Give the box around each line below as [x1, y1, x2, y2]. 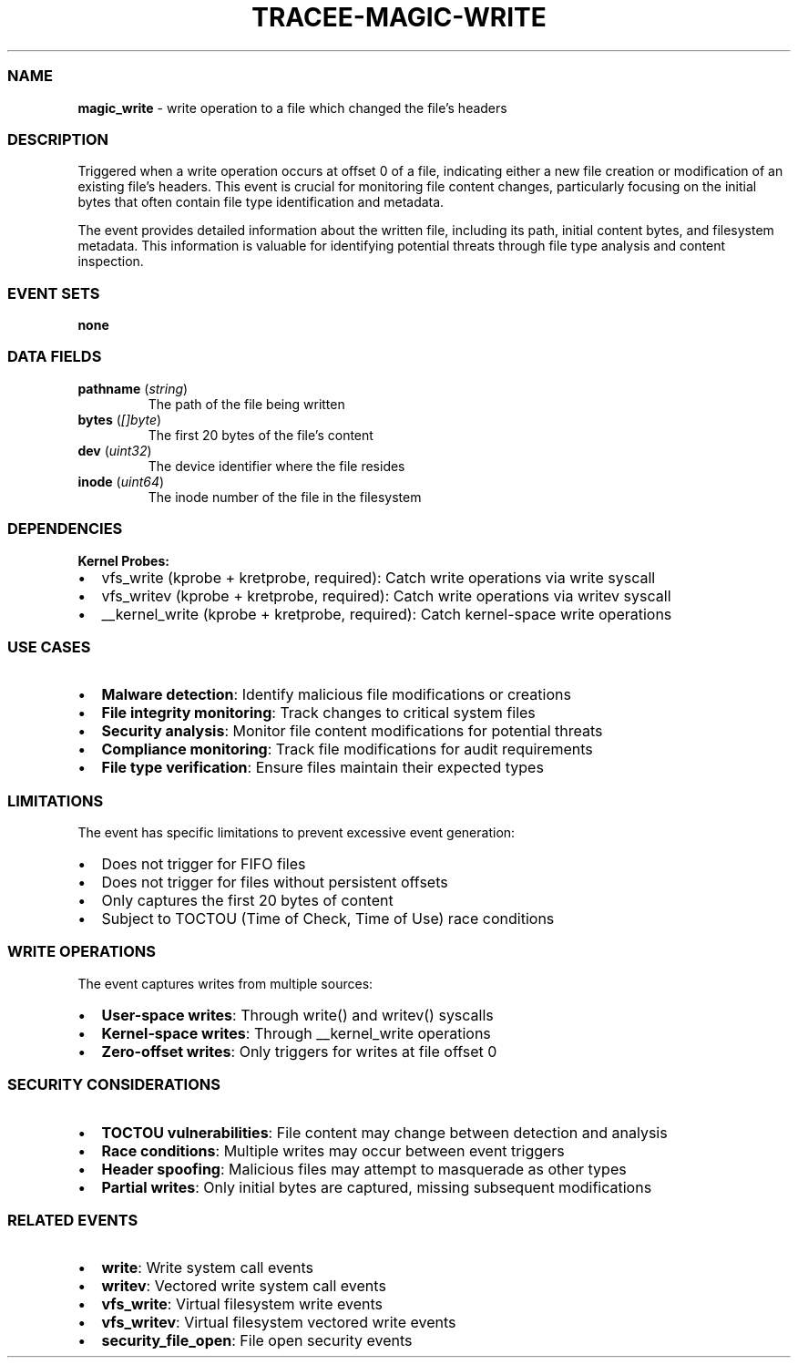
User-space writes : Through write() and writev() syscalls [101, 1005, 494, 1024]
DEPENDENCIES [7, 519, 123, 539]
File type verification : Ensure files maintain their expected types [101, 758, 544, 777]
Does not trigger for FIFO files [101, 855, 306, 873]
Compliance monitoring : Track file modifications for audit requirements [101, 740, 593, 759]
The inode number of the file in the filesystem [148, 488, 422, 505]
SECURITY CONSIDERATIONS [7, 1075, 220, 1094]
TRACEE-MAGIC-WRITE [251, 2, 547, 33]
